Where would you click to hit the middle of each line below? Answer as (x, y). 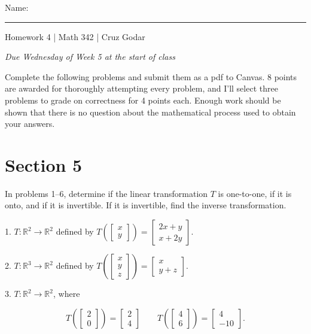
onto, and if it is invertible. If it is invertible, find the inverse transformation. (146, 205)
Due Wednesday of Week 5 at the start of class (90, 57)
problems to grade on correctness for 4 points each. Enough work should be (143, 100)
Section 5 (44, 164)
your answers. (30, 124)
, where (67, 294)
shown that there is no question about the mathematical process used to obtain (150, 112)
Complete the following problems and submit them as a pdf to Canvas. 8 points (151, 76)
